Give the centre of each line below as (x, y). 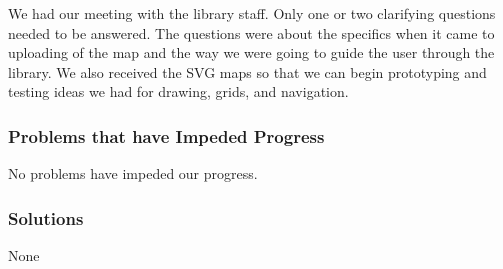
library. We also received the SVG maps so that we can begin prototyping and (247, 71)
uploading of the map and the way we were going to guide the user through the (251, 52)
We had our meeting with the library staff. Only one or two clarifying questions (252, 13)
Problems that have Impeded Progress (166, 135)
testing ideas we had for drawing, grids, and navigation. (178, 91)
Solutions (46, 217)
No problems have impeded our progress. (133, 173)
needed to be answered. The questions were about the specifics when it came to (251, 32)
